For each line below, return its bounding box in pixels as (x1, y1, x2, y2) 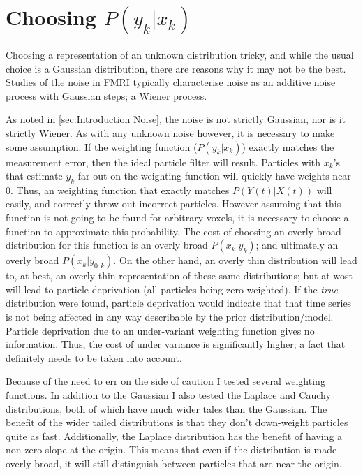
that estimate (6, 168, 63, 183)
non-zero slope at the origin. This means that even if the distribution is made (6, 442, 337, 457)
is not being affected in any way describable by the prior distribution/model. (6, 309, 334, 324)
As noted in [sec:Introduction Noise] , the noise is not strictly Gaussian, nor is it (6, 112, 346, 126)
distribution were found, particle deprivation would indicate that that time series (6, 295, 352, 310)
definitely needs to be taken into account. (6, 350, 182, 365)
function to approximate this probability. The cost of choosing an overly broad (6, 224, 341, 238)
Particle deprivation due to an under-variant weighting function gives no (6, 323, 315, 337)
